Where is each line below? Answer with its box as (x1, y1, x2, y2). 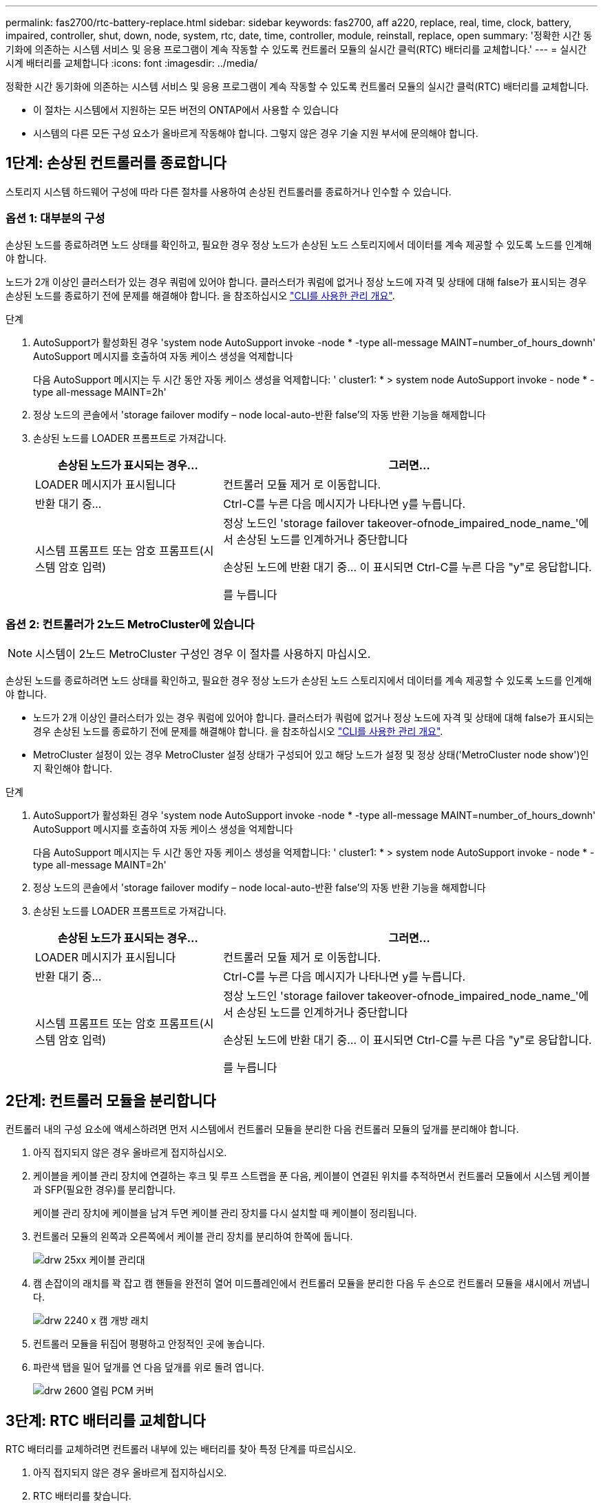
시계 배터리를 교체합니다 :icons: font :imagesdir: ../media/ (6, 57, 258, 69)
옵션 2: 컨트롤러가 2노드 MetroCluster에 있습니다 (6, 617, 255, 631)
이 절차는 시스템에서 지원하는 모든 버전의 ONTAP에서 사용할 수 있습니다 (33, 104, 339, 116)
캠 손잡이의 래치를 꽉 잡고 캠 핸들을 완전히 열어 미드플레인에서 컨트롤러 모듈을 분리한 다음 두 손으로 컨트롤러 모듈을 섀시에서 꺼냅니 (33, 1277, 590, 1290)
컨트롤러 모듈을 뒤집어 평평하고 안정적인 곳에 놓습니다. (33, 1338, 265, 1350)
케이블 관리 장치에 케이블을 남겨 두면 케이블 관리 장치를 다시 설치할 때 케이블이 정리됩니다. (33, 1207, 417, 1219)
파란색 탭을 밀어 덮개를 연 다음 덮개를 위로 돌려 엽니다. (33, 1361, 264, 1374)
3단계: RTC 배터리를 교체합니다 (6, 1411, 206, 1429)
